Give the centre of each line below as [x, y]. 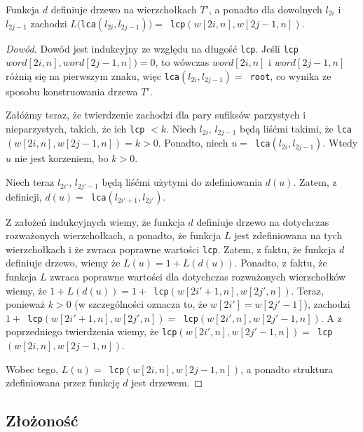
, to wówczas [182, 62]
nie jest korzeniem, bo [61, 158]
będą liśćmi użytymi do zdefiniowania [182, 182]
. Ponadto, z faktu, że [281, 263]
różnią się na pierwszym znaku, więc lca [93, 75]
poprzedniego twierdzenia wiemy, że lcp [91, 331]
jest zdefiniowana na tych [288, 235]
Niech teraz [30, 182]
